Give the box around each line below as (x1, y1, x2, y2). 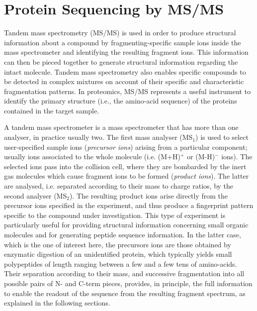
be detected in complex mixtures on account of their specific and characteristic (4, 76, 244, 87)
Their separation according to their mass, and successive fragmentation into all (4, 268, 245, 279)
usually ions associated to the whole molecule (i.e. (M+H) (4, 151, 180, 162)
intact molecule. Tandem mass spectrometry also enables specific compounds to (4, 66, 246, 77)
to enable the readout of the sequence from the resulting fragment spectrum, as (4, 288, 246, 298)
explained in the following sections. (4, 298, 110, 308)
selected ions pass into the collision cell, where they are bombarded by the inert (4, 161, 247, 171)
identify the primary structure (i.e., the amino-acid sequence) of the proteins (4, 96, 237, 106)
